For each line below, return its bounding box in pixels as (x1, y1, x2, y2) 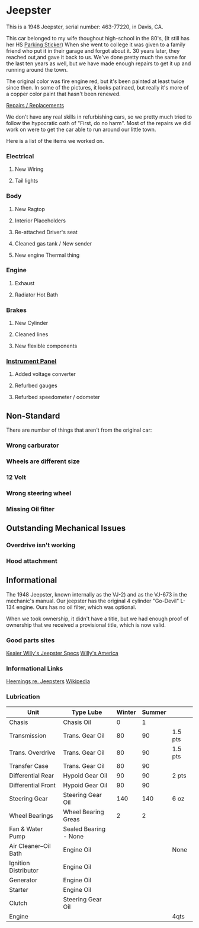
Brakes (6, 306, 27, 314)
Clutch (9, 899, 28, 907)
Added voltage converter (14, 371, 76, 378)
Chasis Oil (63, 718, 91, 726)
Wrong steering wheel (6, 489, 72, 497)
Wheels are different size (6, 457, 80, 465)
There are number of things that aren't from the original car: (6, 426, 152, 433)
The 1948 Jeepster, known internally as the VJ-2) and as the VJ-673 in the (6, 591, 188, 598)
